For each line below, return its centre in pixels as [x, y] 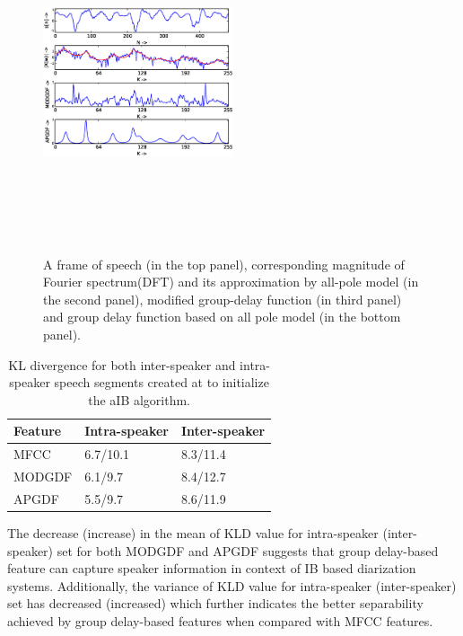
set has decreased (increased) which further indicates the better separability [215, 603]
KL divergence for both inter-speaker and [122, 364]
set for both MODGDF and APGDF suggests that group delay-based [248, 550]
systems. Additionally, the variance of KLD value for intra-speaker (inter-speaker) [232, 585]
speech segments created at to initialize [162, 382]
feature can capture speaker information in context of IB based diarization [212, 568]
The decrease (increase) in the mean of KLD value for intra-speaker [193, 532]
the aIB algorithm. [140, 399]
